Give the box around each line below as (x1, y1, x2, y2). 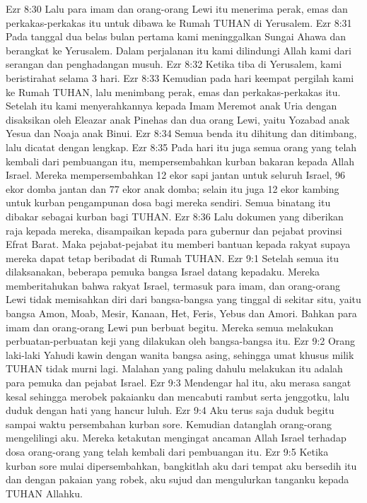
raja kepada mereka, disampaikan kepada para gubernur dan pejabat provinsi (6, 223, 342, 237)
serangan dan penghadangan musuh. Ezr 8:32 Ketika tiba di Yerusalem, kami (6, 57, 342, 71)
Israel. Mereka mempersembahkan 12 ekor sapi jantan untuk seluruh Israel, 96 (6, 167, 346, 182)
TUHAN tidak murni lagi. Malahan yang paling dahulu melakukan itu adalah (6, 361, 343, 376)
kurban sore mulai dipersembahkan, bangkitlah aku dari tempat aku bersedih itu (6, 458, 357, 473)
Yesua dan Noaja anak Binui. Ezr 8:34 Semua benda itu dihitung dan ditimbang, (6, 126, 357, 141)
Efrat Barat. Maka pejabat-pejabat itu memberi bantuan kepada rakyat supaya (6, 237, 351, 251)
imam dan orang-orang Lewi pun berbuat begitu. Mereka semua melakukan (6, 319, 334, 334)
